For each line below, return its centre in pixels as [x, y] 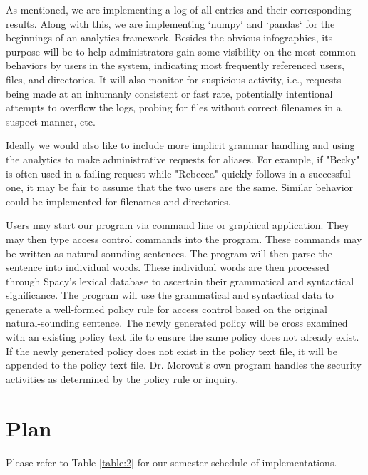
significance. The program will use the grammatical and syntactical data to [170, 295]
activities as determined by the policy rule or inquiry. [122, 378]
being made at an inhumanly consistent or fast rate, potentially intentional [169, 93]
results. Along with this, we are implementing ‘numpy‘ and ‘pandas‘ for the [170, 23]
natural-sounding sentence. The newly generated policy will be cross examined [177, 323]
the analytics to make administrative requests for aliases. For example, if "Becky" [183, 159]
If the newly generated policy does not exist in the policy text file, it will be [172, 351]
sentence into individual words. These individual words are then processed [168, 267]
